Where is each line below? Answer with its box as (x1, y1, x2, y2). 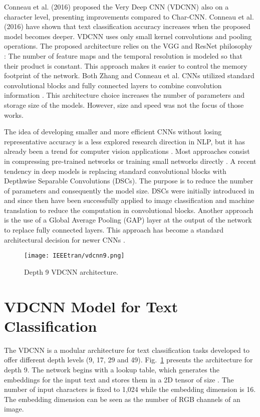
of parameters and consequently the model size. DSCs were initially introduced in (4, 185, 254, 195)
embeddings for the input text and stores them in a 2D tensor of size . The (4, 374, 234, 384)
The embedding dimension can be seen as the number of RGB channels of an (4, 393, 240, 404)
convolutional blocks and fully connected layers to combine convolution (4, 80, 222, 90)
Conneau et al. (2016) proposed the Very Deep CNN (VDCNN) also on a (4, 2, 229, 12)
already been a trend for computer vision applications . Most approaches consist (4, 146, 250, 156)
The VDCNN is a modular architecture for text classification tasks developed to (4, 344, 249, 355)
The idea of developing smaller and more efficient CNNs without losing (4, 126, 222, 137)
